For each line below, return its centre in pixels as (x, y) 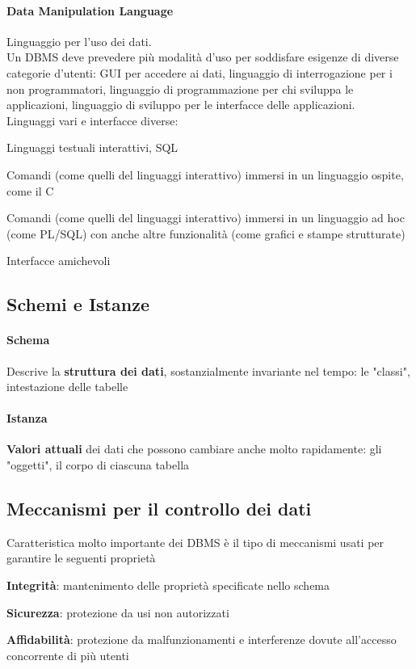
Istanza (27, 418)
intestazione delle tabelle (67, 387)
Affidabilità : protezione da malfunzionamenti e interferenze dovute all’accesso (202, 640)
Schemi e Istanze (78, 304)
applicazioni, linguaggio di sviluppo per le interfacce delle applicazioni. (181, 105)
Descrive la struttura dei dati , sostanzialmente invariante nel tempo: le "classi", (208, 370)
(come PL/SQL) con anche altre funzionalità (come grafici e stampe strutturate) (206, 233)
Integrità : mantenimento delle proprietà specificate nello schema (168, 585)
